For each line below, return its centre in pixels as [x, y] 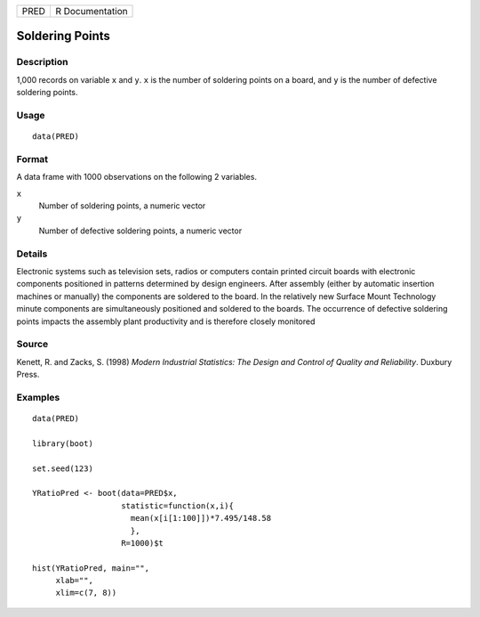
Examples [38, 397]
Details [32, 254]
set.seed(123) [63, 468]
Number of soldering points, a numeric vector [122, 206]
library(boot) [63, 443]
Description [42, 62]
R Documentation [91, 11]
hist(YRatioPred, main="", [91, 568]
